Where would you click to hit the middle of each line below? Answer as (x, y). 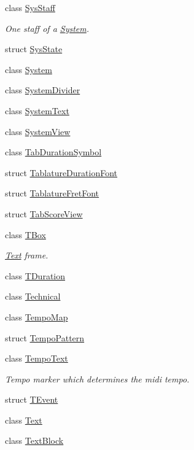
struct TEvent (32, 399)
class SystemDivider (43, 90)
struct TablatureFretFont (52, 193)
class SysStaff (30, 7)
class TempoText (37, 358)
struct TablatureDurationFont (61, 172)
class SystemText (37, 110)
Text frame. (27, 255)
